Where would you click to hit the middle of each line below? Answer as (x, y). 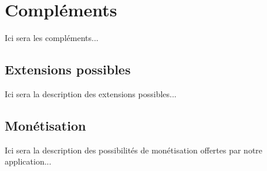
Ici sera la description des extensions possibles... (91, 93)
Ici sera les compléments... (52, 38)
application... (28, 161)
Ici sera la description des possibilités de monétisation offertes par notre (134, 150)
